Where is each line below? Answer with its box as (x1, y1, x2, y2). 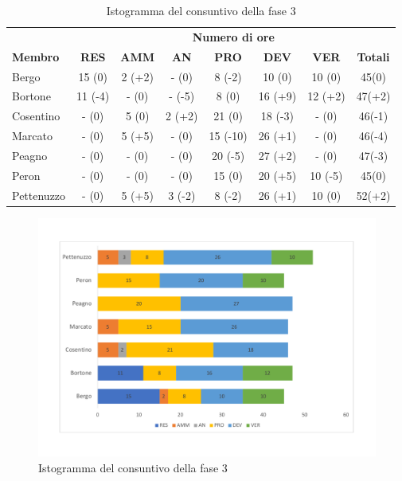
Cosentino (12, 108, 60, 124)
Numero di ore (192, 28, 275, 45)
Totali (357, 48, 390, 65)
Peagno (12, 147, 48, 163)
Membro (12, 48, 60, 65)
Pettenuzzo (12, 186, 66, 203)
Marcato (12, 127, 53, 144)
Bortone (12, 88, 51, 104)
